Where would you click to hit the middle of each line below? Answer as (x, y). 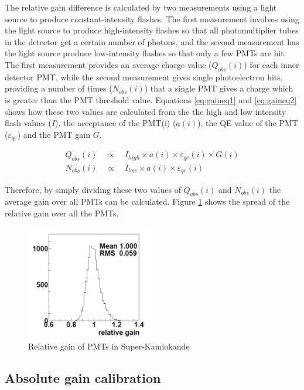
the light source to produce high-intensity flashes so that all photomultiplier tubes (152, 30)
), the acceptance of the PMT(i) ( (116, 123)
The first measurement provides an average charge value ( (108, 64)
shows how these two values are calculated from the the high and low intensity (146, 111)
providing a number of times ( (59, 88)
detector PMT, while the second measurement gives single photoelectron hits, (144, 77)
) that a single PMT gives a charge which (219, 88)
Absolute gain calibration (83, 378)
